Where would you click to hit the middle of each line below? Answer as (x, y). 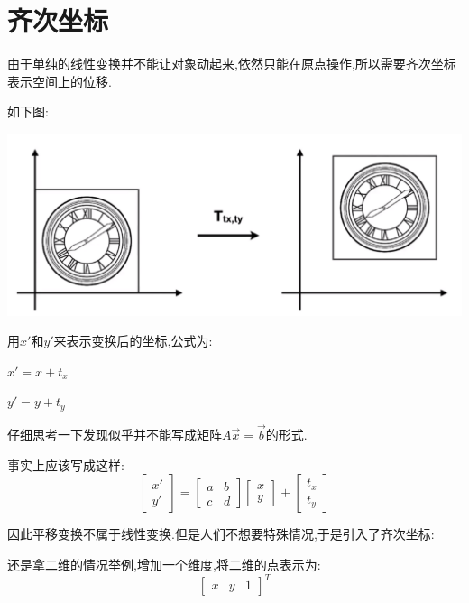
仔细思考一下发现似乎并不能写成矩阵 (115, 435)
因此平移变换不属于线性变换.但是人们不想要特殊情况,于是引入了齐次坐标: (221, 534)
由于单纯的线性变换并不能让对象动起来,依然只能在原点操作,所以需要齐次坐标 (232, 64)
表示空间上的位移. (60, 81)
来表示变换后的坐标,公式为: (133, 341)
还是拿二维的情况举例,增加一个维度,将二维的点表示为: (164, 564)
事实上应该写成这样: (66, 464)
